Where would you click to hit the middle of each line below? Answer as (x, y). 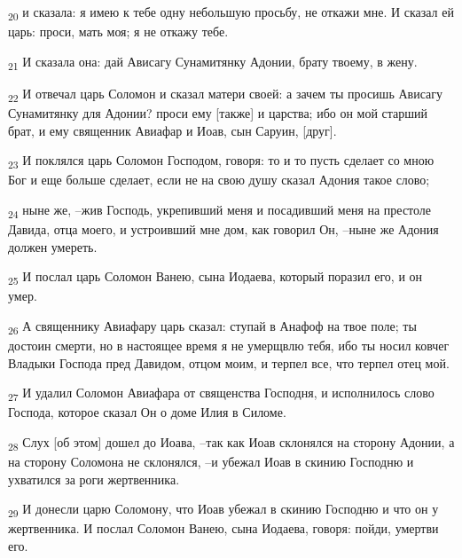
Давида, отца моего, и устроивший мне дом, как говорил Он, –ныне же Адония (223, 229)
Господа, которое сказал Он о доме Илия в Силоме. (147, 412)
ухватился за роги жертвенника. (94, 479)
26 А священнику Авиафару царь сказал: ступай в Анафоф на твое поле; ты (212, 326)
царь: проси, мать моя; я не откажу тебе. (118, 31)
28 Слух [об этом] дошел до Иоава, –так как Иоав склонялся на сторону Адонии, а (231, 443)
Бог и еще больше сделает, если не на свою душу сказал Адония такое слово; (219, 180)
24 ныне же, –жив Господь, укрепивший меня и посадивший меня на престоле (220, 210)
